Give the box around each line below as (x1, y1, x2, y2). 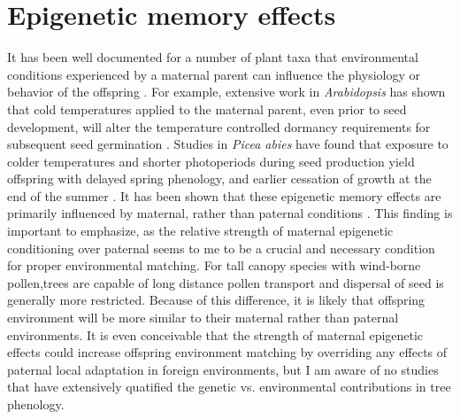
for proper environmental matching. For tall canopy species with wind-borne (7, 256, 421, 275)
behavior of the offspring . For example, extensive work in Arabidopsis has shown (7, 82, 446, 101)
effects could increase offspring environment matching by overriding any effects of (7, 343, 448, 361)
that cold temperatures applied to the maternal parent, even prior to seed (7, 99, 407, 118)
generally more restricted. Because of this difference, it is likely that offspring (7, 291, 425, 309)
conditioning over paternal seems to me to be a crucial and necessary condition (7, 238, 435, 257)
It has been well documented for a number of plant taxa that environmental (7, 48, 418, 66)
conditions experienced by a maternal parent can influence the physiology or (7, 65, 420, 83)
